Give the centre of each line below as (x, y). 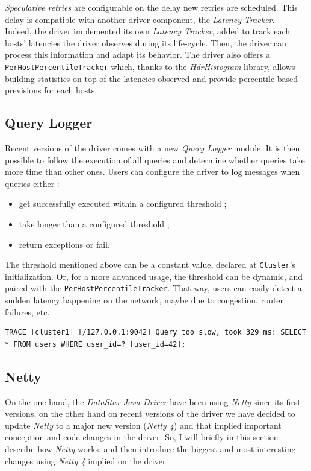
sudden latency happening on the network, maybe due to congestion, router (144, 300)
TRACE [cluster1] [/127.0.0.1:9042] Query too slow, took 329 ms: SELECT (156, 333)
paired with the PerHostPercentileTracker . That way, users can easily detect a (153, 288)
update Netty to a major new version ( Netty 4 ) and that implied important (143, 425)
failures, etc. (27, 311)
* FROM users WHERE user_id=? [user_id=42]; (95, 344)
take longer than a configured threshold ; (94, 223)
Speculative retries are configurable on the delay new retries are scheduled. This (151, 7)
